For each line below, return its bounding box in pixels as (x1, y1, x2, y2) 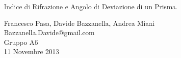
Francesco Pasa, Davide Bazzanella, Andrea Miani (4, 18, 155, 28)
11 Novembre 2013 (4, 46, 59, 57)
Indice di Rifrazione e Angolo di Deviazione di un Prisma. (4, 1, 178, 11)
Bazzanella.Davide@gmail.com (4, 27, 95, 38)
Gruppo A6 (4, 37, 38, 47)
